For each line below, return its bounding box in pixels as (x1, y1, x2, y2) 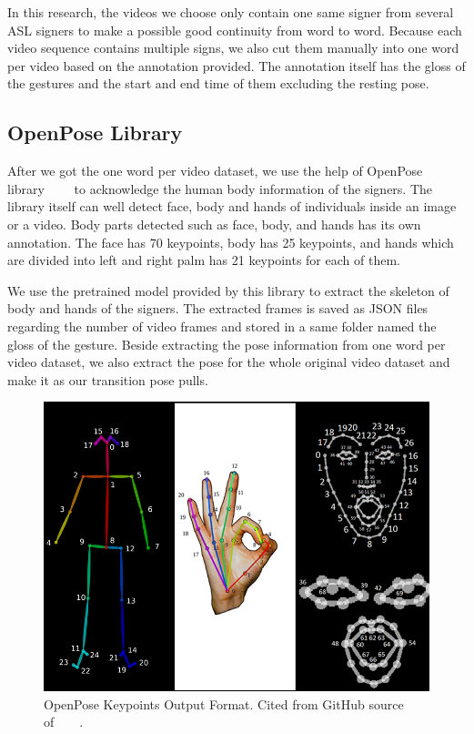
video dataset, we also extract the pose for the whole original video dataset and (7, 352, 450, 372)
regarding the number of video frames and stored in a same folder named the (7, 316, 437, 335)
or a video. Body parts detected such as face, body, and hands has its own (7, 214, 421, 233)
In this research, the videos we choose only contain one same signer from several (7, 3, 454, 21)
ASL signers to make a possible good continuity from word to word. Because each (7, 20, 462, 39)
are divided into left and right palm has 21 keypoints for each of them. (7, 250, 400, 270)
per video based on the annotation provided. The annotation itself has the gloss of (7, 56, 466, 75)
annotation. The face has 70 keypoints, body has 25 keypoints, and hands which (7, 232, 454, 251)
